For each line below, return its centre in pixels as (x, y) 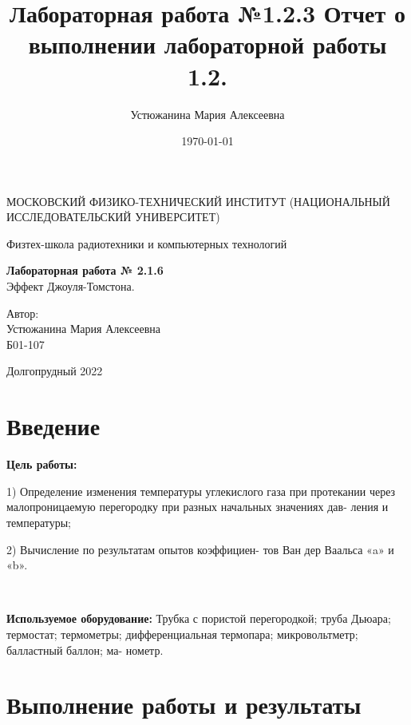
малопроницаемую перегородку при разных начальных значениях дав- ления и (198, 507)
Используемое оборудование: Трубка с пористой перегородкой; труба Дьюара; (199, 618)
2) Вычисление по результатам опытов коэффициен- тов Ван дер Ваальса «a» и (200, 549)
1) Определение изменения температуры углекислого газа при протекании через (201, 491)
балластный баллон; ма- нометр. (85, 650)
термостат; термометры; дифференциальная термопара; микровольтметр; (182, 634)
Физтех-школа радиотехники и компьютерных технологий (147, 243)
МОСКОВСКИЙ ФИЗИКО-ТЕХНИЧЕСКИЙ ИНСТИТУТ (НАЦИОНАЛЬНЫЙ (198, 201)
